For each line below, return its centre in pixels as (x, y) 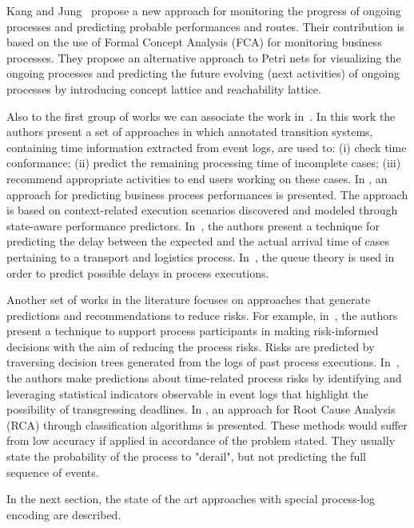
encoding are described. (64, 514)
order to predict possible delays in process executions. (138, 272)
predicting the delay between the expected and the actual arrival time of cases (198, 241)
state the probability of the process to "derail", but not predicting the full (186, 456)
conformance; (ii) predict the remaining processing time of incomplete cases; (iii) (204, 163)
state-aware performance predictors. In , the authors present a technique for (193, 225)
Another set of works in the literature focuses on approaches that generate (189, 300)
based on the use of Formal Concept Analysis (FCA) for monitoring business (194, 42)
